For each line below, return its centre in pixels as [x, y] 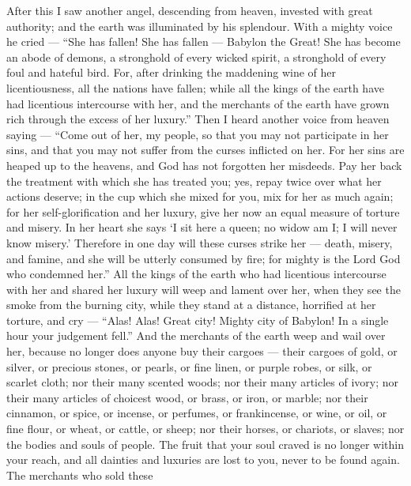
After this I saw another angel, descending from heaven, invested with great [190, 10]
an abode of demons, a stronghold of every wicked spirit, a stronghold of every [196, 57]
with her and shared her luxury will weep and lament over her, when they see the [204, 289]
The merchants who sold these [80, 475]
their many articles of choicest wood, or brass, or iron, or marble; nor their [187, 397]
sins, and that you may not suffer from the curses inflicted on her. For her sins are [205, 150]
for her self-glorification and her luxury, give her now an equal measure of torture [203, 211]
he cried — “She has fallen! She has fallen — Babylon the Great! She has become [204, 41]
